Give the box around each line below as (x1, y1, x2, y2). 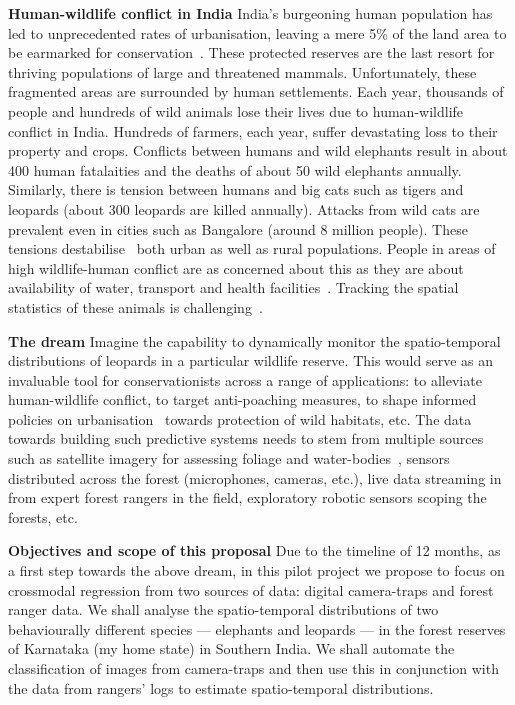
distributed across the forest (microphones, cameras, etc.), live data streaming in (8, 467, 502, 488)
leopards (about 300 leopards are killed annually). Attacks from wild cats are (8, 198, 480, 219)
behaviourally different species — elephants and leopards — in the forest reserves (8, 618, 506, 639)
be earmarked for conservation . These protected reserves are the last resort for (8, 42, 495, 63)
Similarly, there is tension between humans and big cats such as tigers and (8, 179, 464, 200)
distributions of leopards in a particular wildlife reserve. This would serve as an (8, 350, 493, 371)
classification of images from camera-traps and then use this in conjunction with (8, 658, 499, 678)
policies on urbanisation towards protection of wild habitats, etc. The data (8, 408, 472, 429)
